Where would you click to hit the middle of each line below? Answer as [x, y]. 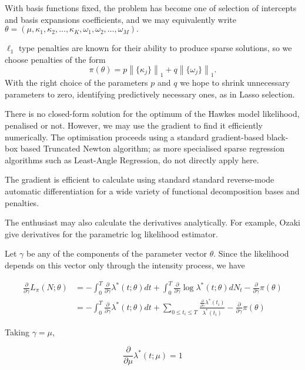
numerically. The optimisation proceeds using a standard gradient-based [135, 137]
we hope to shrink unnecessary [235, 83]
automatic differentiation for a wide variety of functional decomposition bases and [152, 191]
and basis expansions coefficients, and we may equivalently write [120, 19]
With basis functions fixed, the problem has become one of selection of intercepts [151, 8]
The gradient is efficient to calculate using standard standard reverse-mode [140, 179]
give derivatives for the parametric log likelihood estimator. [111, 233]
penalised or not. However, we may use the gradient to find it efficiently [134, 125]
